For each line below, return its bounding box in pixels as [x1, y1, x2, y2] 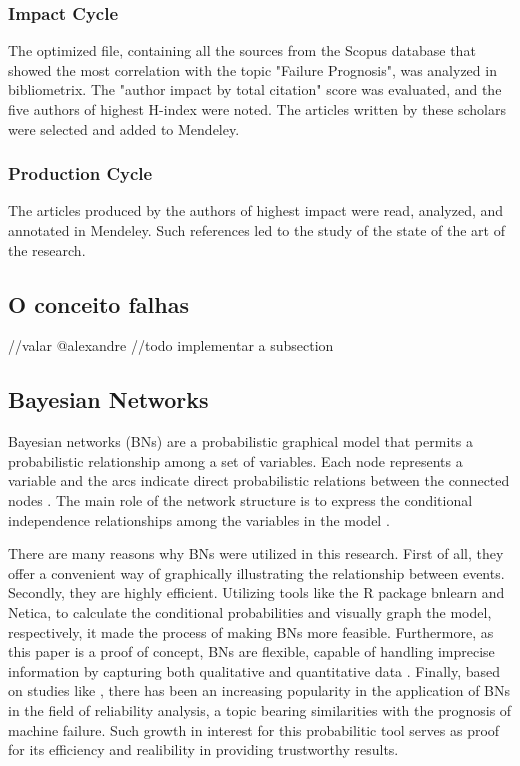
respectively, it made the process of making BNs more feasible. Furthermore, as [8, 621, 494, 642]
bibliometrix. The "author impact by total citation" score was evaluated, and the [8, 79, 502, 100]
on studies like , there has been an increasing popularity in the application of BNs [8, 680, 511, 701]
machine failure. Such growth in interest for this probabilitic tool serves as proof [8, 719, 500, 740]
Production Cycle [8, 161, 153, 186]
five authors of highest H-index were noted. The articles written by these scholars [8, 99, 507, 119]
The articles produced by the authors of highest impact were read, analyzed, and [8, 200, 504, 221]
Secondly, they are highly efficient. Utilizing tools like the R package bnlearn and [8, 582, 505, 603]
